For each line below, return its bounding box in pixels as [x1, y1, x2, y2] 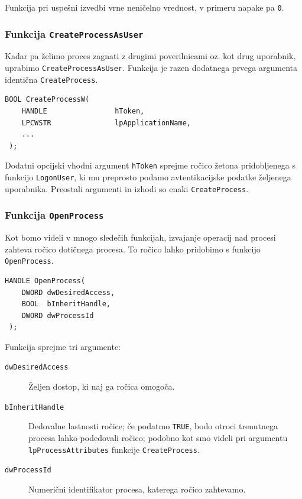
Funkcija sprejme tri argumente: [5, 340, 121, 352]
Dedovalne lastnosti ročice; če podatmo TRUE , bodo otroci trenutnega [28, 420, 278, 432]
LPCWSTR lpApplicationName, [21, 118, 191, 127]
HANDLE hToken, [21, 106, 145, 115]
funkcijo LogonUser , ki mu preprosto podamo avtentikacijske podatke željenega [5, 170, 291, 183]
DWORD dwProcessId [21, 311, 94, 320]
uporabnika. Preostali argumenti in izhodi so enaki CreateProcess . [5, 182, 249, 195]
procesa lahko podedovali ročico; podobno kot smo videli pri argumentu [28, 432, 288, 444]
